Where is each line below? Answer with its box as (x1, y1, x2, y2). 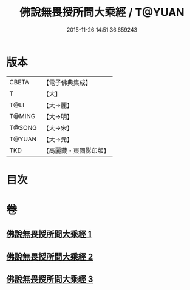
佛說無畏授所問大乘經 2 (6, 251, 93, 261)
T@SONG (9, 123, 38, 132)
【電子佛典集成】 (42, 78, 92, 87)
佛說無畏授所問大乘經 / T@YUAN (19, 5, 185, 19)
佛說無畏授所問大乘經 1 (6, 229, 92, 240)
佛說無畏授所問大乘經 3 (6, 274, 93, 285)
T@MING (9, 112, 36, 120)
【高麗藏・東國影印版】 (42, 146, 110, 155)
